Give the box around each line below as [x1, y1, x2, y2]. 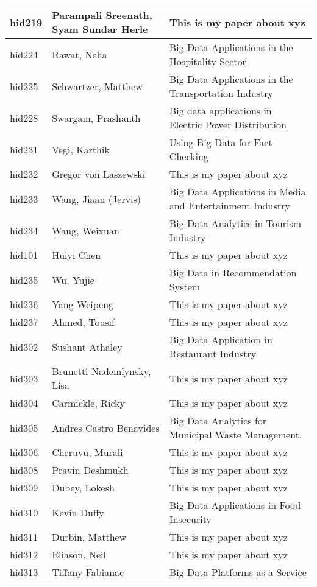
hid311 [10, 530, 38, 544]
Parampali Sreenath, [52, 8, 152, 22]
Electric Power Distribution [169, 118, 287, 132]
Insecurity [169, 512, 212, 526]
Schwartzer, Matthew [52, 79, 143, 93]
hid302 [10, 339, 38, 354]
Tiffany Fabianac [52, 565, 124, 579]
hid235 [10, 272, 38, 287]
